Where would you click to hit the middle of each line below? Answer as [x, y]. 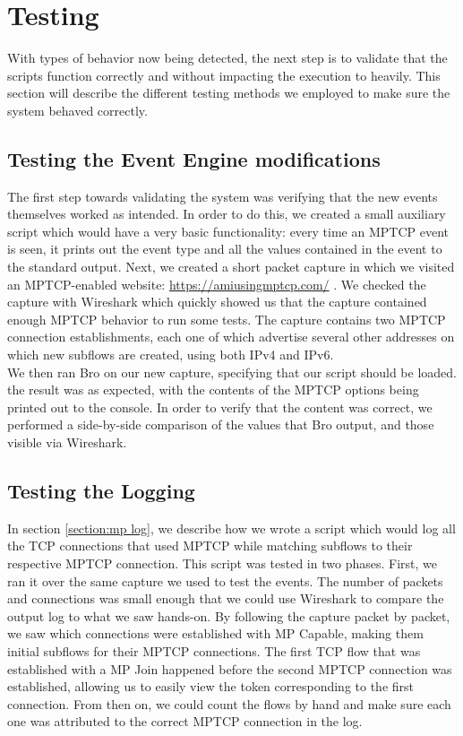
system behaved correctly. [77, 110]
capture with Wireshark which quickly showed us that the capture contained [217, 302]
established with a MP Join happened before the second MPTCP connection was [230, 668]
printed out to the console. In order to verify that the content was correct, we [220, 407]
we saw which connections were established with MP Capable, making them [215, 633]
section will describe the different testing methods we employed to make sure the [229, 93]
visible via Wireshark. [67, 442]
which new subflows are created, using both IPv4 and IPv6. [171, 355]
